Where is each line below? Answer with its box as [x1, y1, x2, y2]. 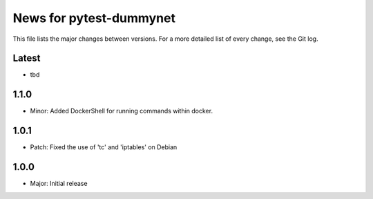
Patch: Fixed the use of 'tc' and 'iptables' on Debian [30, 143, 178, 151]
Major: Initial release [30, 180, 88, 188]
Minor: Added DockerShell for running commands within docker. [30, 107, 213, 115]
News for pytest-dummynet [12, 10, 176, 26]
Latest [12, 53, 41, 64]
